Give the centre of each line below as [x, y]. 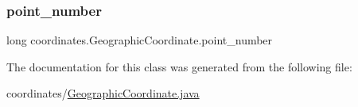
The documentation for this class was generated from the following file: [179, 66]
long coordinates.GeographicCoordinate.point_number [140, 40]
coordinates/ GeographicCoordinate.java [103, 93]
